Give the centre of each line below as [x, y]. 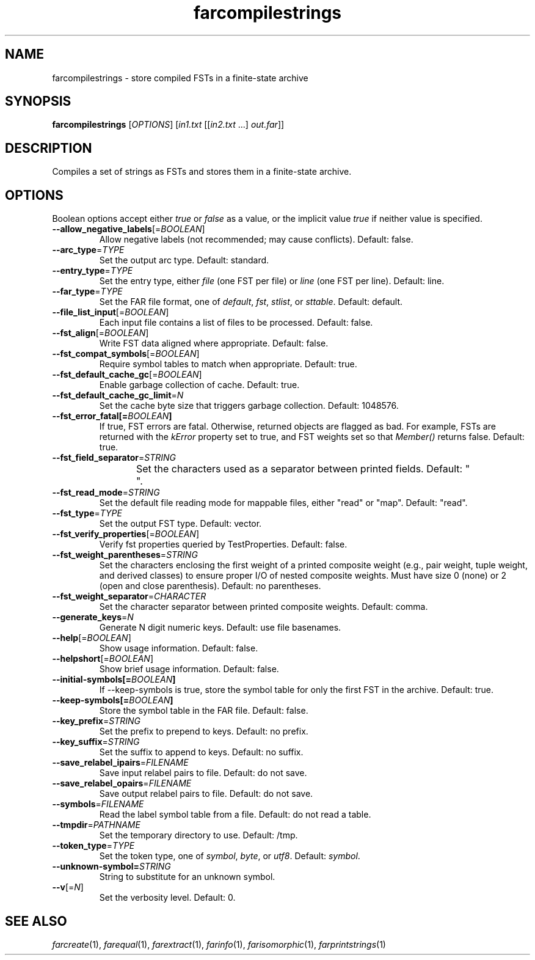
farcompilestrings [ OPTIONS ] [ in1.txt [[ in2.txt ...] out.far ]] [168, 125]
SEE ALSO [36, 921]
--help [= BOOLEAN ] [92, 638]
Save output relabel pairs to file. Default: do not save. [206, 794]
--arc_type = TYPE [88, 250]
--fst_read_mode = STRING [106, 493]
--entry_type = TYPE [93, 271]
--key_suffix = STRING [96, 742]
